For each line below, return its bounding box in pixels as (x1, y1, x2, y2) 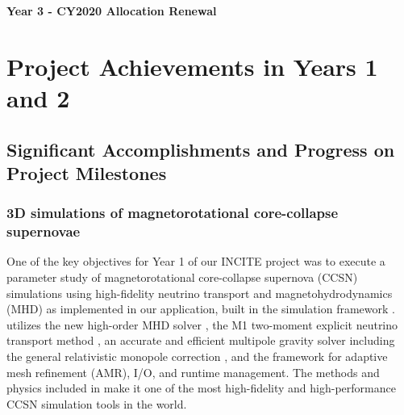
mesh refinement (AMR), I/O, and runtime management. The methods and (6, 363, 380, 380)
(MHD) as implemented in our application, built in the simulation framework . (6, 300, 395, 317)
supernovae (6, 221, 81, 241)
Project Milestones (6, 160, 167, 185)
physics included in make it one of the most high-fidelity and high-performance (6, 379, 396, 396)
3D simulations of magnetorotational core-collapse (6, 203, 339, 223)
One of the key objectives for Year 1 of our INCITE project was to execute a (6, 253, 385, 270)
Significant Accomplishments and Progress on (6, 136, 395, 161)
